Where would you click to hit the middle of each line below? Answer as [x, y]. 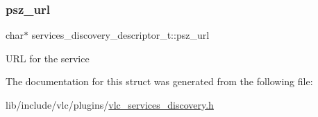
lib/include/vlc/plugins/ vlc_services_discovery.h [110, 105]
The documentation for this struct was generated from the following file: [159, 81]
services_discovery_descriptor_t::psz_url [120, 35]
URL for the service [48, 58]
